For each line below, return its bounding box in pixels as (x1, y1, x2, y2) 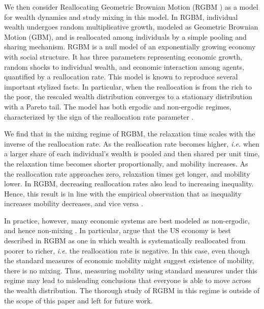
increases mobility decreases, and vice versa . (4, 198, 143, 209)
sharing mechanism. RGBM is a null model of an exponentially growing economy (4, 41, 256, 52)
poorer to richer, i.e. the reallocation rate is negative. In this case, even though (4, 245, 250, 256)
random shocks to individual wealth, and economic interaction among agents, (4, 61, 244, 72)
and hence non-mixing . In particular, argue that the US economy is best (4, 225, 231, 236)
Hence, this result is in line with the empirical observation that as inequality (4, 188, 242, 199)
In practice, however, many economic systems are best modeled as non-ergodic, (4, 215, 250, 226)
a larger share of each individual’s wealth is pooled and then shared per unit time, (4, 148, 260, 159)
